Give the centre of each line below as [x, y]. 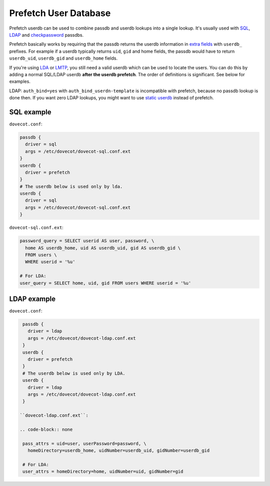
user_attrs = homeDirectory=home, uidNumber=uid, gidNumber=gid [103, 472]
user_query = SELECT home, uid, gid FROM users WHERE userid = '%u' [105, 283]
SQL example [30, 112]
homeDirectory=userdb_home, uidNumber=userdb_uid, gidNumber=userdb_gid [119, 451]
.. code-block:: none [46, 429]
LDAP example [32, 299]
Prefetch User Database [60, 13]
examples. [20, 82]
